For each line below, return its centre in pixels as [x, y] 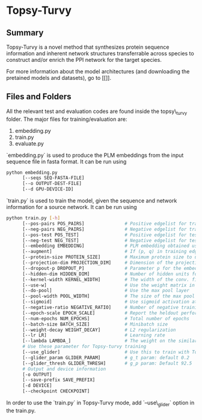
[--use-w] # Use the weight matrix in [109, 285]
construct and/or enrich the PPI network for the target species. [84, 60]
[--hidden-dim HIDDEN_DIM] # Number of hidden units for [111, 274]
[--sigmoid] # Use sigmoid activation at [110, 302]
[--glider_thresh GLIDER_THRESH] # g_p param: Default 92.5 [107, 363]
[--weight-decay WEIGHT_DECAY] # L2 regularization [99, 330]
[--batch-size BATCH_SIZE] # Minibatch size [95, 324]
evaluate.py [29, 143]
